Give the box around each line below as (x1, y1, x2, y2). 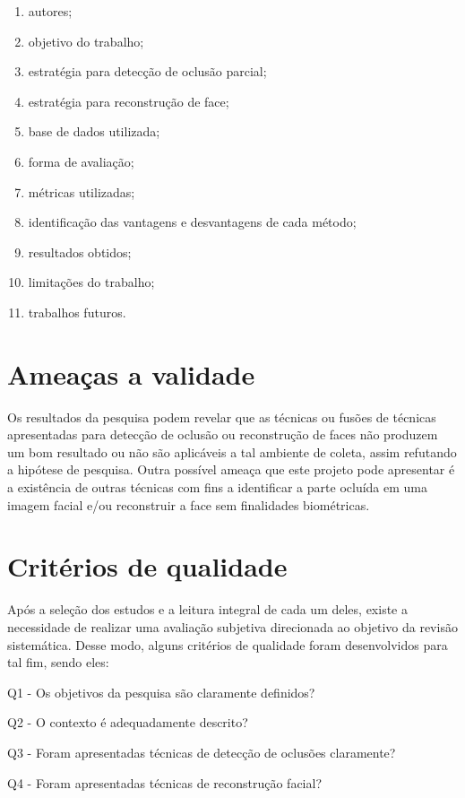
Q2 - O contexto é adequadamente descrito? (7, 713, 248, 732)
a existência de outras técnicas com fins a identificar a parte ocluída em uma (7, 478, 427, 497)
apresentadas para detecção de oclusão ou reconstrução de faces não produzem (7, 425, 438, 444)
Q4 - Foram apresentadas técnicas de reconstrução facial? (7, 773, 323, 792)
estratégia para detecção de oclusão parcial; (28, 62, 267, 81)
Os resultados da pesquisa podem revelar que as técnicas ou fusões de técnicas (7, 407, 436, 426)
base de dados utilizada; (28, 122, 160, 141)
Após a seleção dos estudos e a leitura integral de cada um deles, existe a (7, 600, 408, 619)
